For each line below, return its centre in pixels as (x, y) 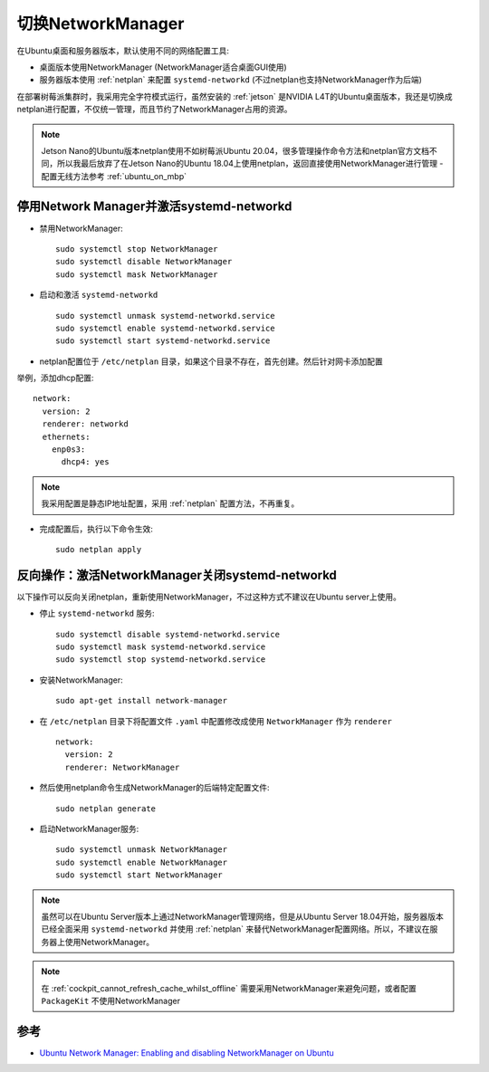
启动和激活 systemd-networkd (99, 295)
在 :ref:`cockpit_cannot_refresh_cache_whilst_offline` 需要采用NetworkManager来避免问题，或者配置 (229, 988)
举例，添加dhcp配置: (55, 378)
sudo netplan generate (106, 809)
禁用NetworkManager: (81, 228)
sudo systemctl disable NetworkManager (144, 262)
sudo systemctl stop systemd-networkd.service (161, 660)
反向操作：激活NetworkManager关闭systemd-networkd (177, 575)
